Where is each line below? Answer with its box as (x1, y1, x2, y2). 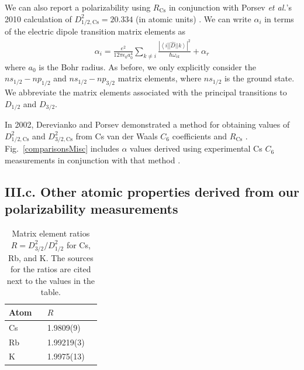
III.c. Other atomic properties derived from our (5, 182, 299, 200)
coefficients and (172, 129, 227, 142)
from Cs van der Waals (75, 129, 158, 142)
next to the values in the (6, 274, 95, 286)
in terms (264, 12, 294, 25)
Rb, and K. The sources (8, 251, 94, 263)
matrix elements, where (118, 72, 202, 84)
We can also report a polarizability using (5, 1, 151, 13)
